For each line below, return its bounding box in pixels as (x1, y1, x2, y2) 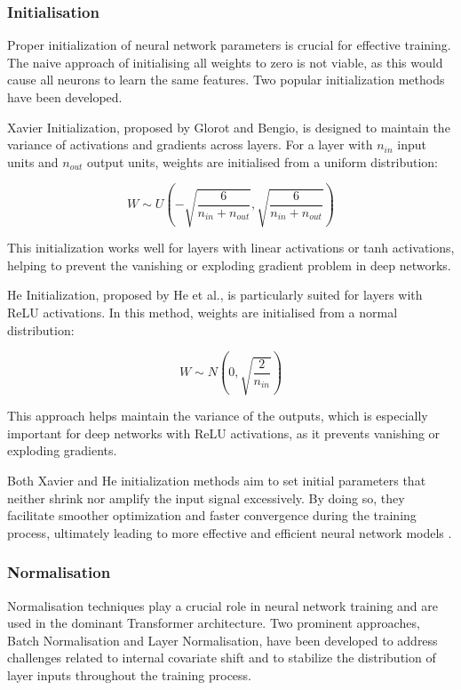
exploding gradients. (7, 441, 117, 460)
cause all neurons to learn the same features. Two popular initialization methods (7, 70, 445, 89)
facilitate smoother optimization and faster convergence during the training (7, 506, 417, 525)
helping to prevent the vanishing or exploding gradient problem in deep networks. (7, 255, 451, 274)
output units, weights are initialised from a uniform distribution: (87, 152, 438, 171)
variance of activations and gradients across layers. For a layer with (7, 135, 373, 154)
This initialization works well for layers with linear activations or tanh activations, (7, 238, 455, 257)
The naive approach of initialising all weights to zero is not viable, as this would (7, 52, 443, 71)
